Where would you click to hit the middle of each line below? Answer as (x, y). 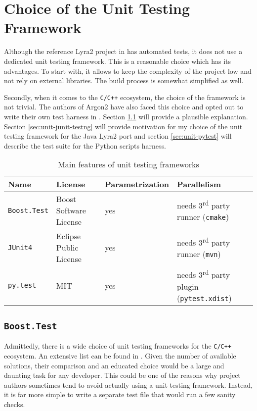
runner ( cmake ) (203, 217)
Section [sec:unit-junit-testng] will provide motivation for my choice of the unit (123, 126)
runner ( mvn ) (199, 254)
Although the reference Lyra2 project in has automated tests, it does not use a (123, 51)
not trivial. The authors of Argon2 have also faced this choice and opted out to (124, 107)
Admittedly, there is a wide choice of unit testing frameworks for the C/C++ (118, 346)
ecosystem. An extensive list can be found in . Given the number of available (120, 356)
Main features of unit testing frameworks (128, 164)
